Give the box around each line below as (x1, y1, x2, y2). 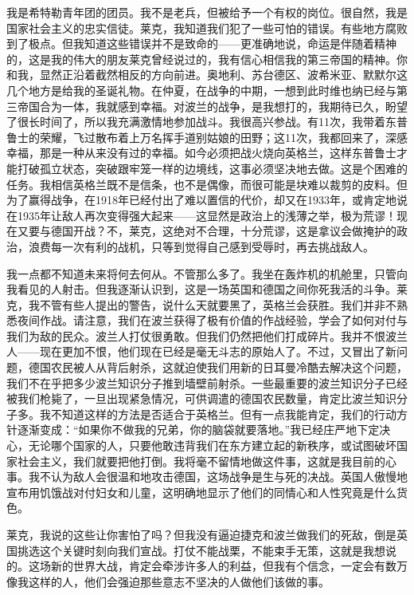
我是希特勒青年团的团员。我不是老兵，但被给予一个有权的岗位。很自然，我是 (6, 4, 408, 20)
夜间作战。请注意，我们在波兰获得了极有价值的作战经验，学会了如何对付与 (17, 312, 408, 329)
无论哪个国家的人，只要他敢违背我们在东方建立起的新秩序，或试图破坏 (28, 437, 396, 454)
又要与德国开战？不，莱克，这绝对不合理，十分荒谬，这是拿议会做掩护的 (17, 223, 396, 239)
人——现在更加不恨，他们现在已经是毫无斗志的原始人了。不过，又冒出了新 (6, 343, 396, 360)
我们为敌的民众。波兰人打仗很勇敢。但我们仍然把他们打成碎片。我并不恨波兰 (6, 327, 408, 344)
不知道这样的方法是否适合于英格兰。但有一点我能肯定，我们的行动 (50, 405, 396, 422)
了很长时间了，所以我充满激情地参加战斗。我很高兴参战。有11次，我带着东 (6, 113, 396, 130)
